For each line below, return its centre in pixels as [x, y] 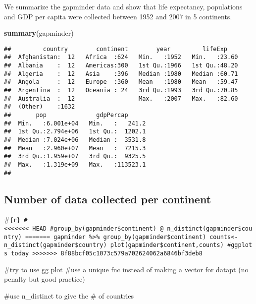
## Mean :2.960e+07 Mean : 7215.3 [75, 148]
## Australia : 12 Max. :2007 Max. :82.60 [121, 98]
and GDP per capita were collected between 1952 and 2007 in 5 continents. [118, 16]
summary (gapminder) [39, 33]
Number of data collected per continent [108, 199]
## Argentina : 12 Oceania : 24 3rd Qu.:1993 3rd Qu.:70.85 [121, 91]
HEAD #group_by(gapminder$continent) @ [98, 229]
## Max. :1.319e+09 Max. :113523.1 [75, 164]
